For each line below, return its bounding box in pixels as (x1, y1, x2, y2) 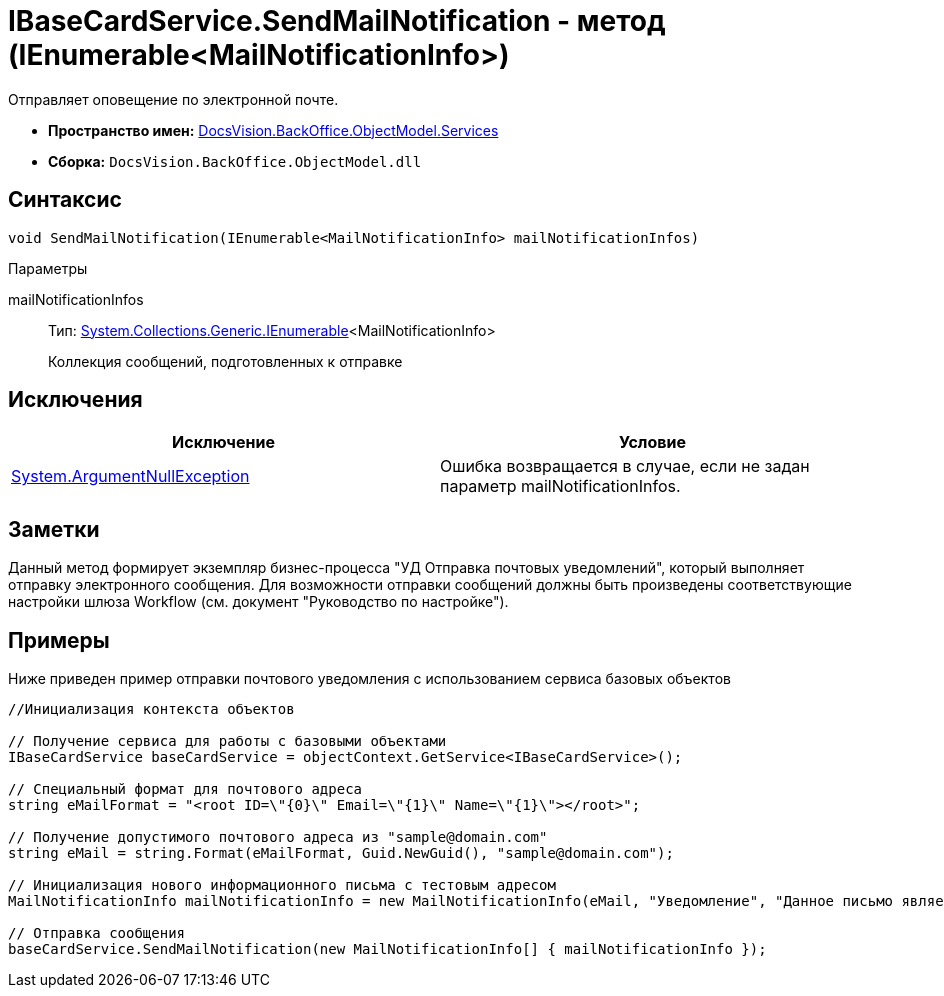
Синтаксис (8, 187, 122, 213)
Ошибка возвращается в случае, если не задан (440, 456, 810, 477)
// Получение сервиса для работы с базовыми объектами (8, 733, 447, 750)
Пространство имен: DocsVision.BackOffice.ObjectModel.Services (48, 121, 499, 139)
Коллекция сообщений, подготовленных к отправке (48, 352, 403, 370)
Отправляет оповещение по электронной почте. (8, 90, 339, 108)
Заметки (8, 516, 100, 542)
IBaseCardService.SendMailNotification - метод (8, 4, 666, 38)
